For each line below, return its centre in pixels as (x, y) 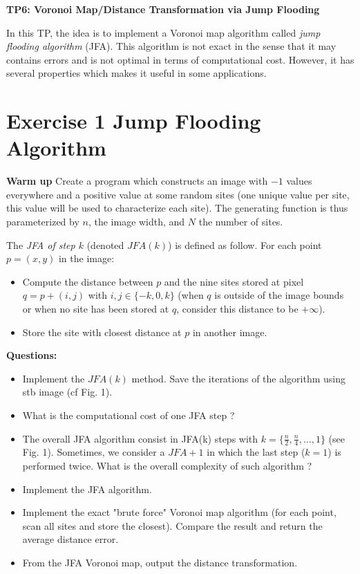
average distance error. (70, 539)
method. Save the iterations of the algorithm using (239, 378)
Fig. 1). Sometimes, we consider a (94, 452)
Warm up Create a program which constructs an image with (137, 181)
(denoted (105, 244)
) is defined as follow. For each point (245, 244)
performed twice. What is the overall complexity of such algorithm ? (167, 466)
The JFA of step (41, 244)
